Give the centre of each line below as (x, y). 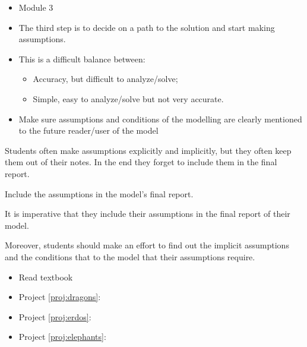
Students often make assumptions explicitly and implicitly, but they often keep (148, 150)
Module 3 (36, 7)
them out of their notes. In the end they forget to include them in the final (141, 162)
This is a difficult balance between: (82, 59)
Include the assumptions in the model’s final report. (99, 193)
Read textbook (46, 277)
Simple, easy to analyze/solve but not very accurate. (128, 98)
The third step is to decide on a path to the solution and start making (147, 27)
